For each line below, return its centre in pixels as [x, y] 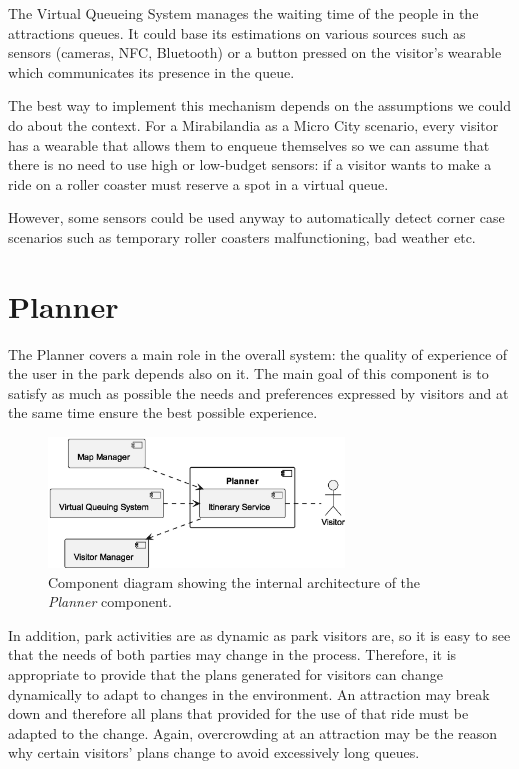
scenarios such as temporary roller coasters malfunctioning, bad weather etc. [242, 236]
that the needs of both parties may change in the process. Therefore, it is [232, 654]
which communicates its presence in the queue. [151, 71]
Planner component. [110, 601]
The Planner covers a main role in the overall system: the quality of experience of [258, 353]
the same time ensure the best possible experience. [163, 412]
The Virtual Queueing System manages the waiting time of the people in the [243, 13]
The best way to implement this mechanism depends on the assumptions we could [259, 105]
